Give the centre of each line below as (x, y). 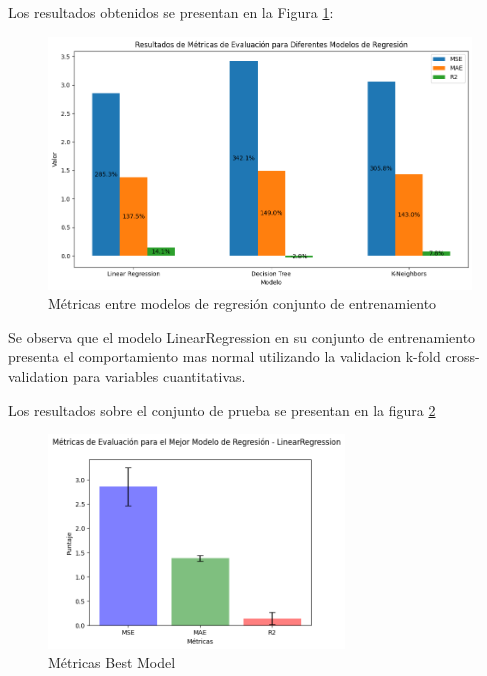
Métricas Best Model (112, 662)
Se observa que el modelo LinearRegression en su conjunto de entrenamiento (242, 336)
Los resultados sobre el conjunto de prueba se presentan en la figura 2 (222, 409)
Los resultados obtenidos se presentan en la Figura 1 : (171, 12)
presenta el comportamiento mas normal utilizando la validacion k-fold (224, 356)
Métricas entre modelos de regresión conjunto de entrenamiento (242, 303)
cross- (462, 356)
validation (38, 375)
